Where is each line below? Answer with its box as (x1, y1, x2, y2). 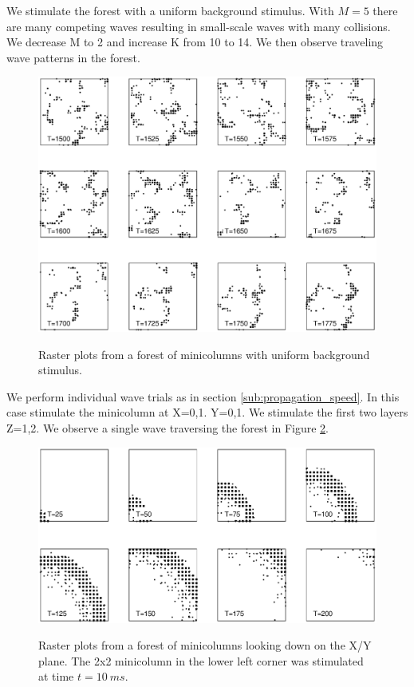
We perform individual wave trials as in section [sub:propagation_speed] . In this (6, 388, 400, 405)
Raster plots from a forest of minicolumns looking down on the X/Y (38, 637, 372, 653)
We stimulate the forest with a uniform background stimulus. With (6, 2, 334, 18)
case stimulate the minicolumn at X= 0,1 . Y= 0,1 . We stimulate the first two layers (6, 404, 408, 420)
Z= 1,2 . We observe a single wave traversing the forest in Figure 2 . (6, 420, 329, 436)
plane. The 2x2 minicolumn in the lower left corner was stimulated (38, 652, 364, 669)
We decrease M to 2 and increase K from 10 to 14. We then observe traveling (6, 34, 384, 50)
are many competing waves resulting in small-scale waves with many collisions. (6, 18, 391, 34)
